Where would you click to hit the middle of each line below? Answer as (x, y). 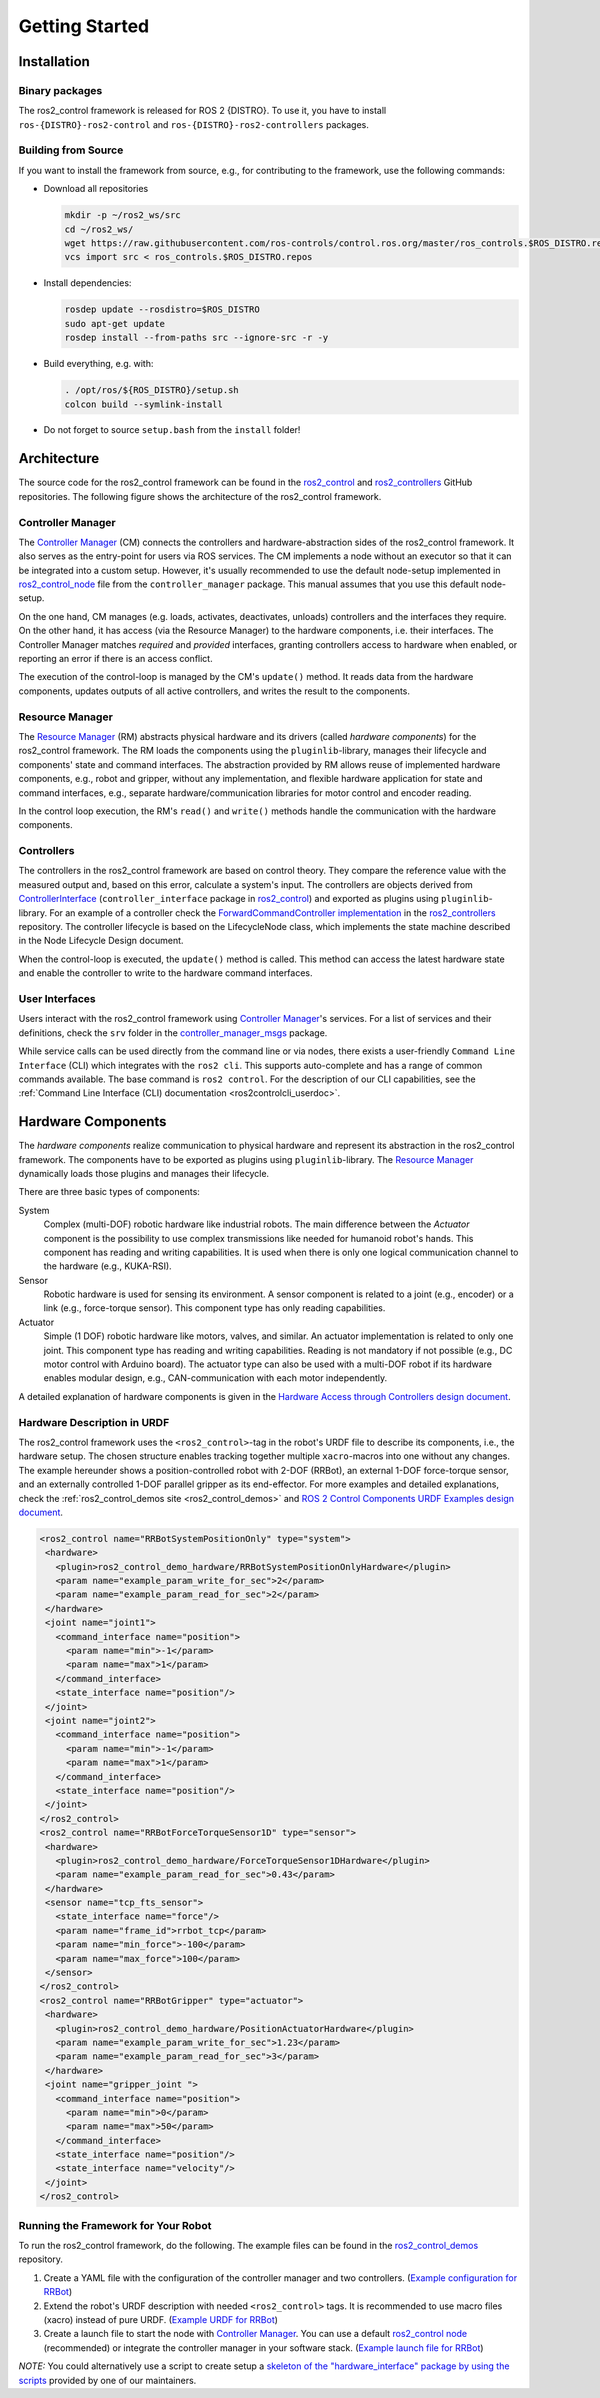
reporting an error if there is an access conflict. (116, 659)
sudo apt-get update (114, 323)
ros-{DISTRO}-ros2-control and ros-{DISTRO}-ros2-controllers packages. (193, 124)
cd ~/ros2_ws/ (99, 229)
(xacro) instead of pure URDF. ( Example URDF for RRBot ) (161, 2319)
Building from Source (71, 150)
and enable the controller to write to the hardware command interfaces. (166, 973)
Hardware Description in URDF (94, 1422)
